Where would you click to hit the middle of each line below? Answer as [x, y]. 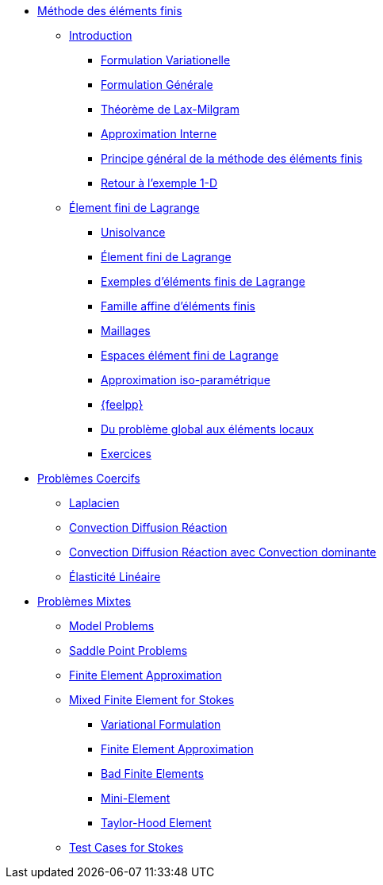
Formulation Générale [157, 85]
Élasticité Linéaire [115, 577]
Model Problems [112, 626]
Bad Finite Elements [152, 773]
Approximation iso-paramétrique [186, 380]
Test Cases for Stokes [126, 847]
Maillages [126, 331]
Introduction [101, 35]
